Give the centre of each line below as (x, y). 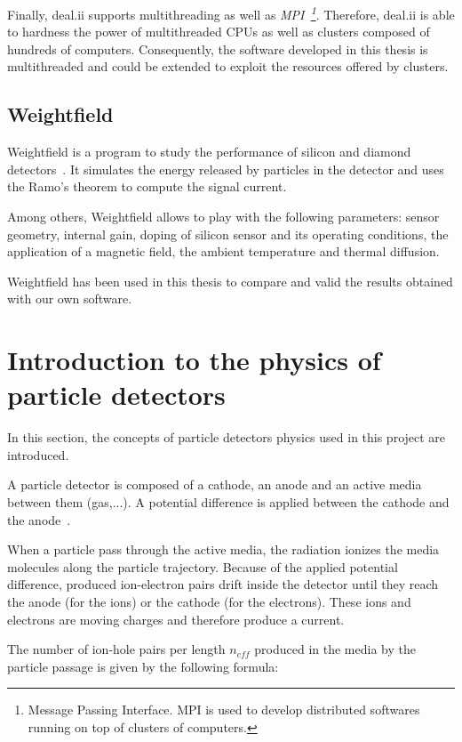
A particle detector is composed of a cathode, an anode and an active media (215, 484)
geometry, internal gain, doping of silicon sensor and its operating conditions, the (228, 234)
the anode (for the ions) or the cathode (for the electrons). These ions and (209, 602)
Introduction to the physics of (194, 360)
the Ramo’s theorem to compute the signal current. (147, 186)
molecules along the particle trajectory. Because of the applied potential (203, 566)
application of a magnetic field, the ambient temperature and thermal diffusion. (223, 251)
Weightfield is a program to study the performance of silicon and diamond (209, 152)
